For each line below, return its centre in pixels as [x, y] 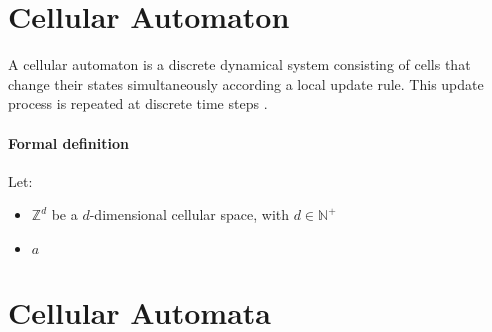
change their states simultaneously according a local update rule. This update [246, 83]
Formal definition [68, 142]
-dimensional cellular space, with [189, 214]
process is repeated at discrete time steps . [138, 103]
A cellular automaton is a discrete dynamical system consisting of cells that [239, 64]
